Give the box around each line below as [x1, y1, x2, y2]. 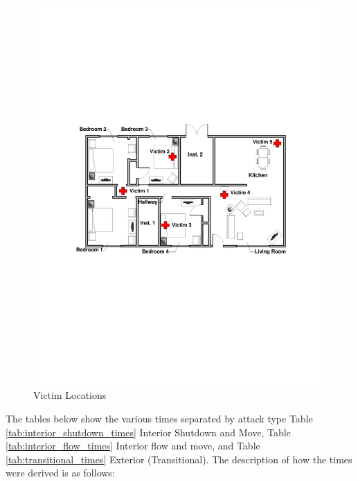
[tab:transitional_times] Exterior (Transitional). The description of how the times [6, 452, 352, 466]
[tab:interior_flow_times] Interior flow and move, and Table [6, 438, 260, 453]
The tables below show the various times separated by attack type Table [6, 411, 313, 426]
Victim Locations [33, 388, 107, 402]
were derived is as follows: [6, 465, 115, 480]
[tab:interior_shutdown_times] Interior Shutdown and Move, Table [6, 425, 291, 439]
